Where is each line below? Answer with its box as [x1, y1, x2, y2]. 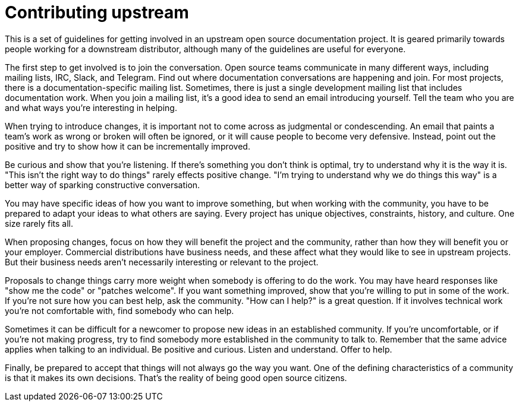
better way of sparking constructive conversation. [5, 179, 200, 190]
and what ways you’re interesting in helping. [5, 102, 177, 113]
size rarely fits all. [5, 218, 74, 229]
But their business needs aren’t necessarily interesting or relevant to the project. [5, 256, 319, 267]
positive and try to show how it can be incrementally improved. [5, 141, 250, 151]
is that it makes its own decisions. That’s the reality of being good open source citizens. [5, 372, 347, 383]
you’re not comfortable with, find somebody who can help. [5, 305, 234, 316]
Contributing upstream [5, 2, 189, 23]
